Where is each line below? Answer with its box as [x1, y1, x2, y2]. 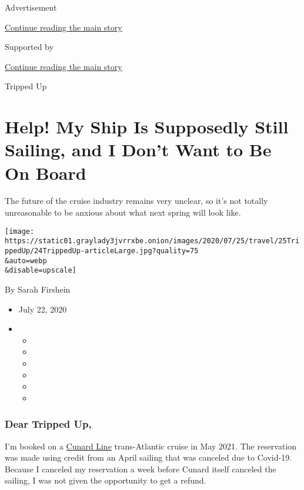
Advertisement [5, 1, 57, 13]
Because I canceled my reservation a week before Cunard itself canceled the [5, 462, 276, 475]
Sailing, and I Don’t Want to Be [5, 137, 272, 162]
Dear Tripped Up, [5, 417, 92, 431]
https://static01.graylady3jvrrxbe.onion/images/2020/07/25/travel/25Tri [5, 237, 300, 246]
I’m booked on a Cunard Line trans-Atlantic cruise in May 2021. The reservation [5, 439, 297, 452]
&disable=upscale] [5, 266, 76, 275]
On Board [5, 160, 86, 184]
